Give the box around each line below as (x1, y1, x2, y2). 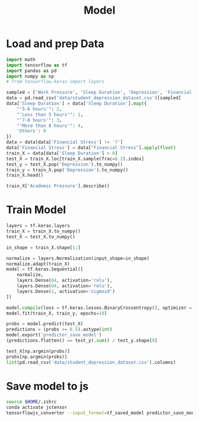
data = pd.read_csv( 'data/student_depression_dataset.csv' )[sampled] (6, 95, 182, 101)
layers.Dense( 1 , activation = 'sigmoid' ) (17, 288, 115, 294)
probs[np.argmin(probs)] (6, 354, 68, 360)
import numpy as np (6, 73, 54, 79)
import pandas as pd (6, 68, 57, 74)
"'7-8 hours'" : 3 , (17, 117, 62, 123)
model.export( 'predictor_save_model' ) (6, 332, 102, 338)
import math (6, 56, 36, 62)
